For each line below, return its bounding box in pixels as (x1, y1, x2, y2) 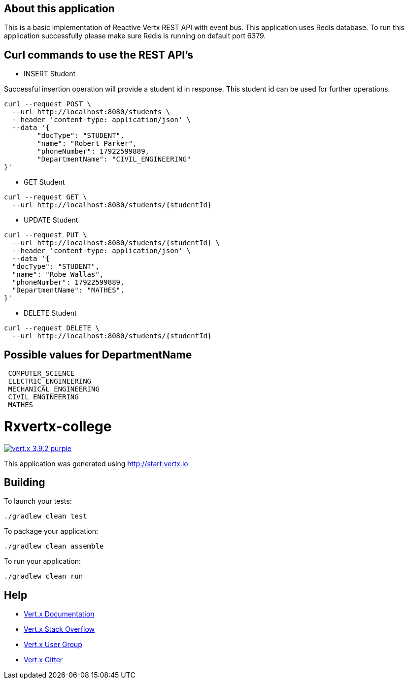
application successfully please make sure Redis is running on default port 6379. (4, 32, 266, 40)
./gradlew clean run (4, 572, 83, 581)
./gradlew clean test (4, 512, 87, 520)
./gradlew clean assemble (4, 542, 104, 551)
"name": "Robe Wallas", (12, 270, 104, 279)
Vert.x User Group (24, 640, 82, 649)
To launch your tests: (4, 497, 72, 506)
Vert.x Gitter (24, 655, 63, 664)
